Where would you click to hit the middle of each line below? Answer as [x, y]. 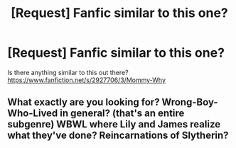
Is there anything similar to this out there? [68, 72]
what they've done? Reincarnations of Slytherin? [118, 136]
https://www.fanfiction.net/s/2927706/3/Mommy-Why [86, 80]
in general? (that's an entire [122, 114]
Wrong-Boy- [190, 102]
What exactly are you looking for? [84, 102]
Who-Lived [33, 114]
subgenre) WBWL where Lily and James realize [114, 124]
